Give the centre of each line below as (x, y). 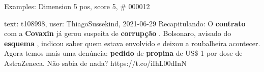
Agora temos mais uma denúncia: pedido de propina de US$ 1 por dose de (123, 53)
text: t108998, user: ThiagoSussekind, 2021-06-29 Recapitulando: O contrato (125, 23)
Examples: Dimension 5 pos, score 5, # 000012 (77, 6)
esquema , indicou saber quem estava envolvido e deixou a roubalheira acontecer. (132, 43)
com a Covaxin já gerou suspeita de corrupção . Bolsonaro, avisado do (118, 33)
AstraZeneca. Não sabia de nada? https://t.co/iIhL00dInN (95, 63)
